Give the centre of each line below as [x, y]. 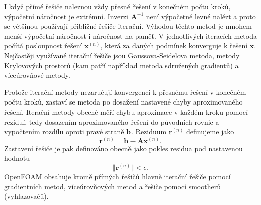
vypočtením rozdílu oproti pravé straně [64, 131]
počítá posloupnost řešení [43, 45]
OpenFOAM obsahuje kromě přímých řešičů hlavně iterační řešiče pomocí [117, 176]
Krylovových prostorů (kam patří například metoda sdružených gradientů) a [121, 65]
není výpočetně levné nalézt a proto [201, 16]
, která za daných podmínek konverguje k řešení [174, 45]
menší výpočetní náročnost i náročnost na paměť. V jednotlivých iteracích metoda [130, 35]
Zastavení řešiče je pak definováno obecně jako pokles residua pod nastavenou [123, 148]
